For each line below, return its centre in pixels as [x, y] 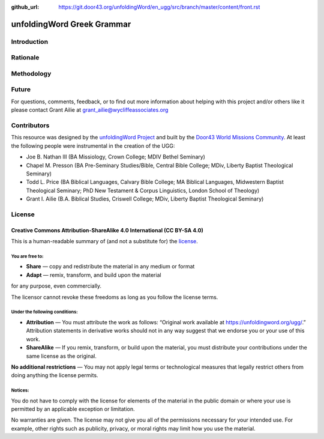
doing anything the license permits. [55, 375]
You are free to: [27, 256]
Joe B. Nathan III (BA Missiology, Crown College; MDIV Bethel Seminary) [115, 157]
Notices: [20, 390]
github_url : [25, 7]
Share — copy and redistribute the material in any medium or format [110, 267]
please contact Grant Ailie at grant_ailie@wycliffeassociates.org [90, 110]
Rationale [25, 58]
